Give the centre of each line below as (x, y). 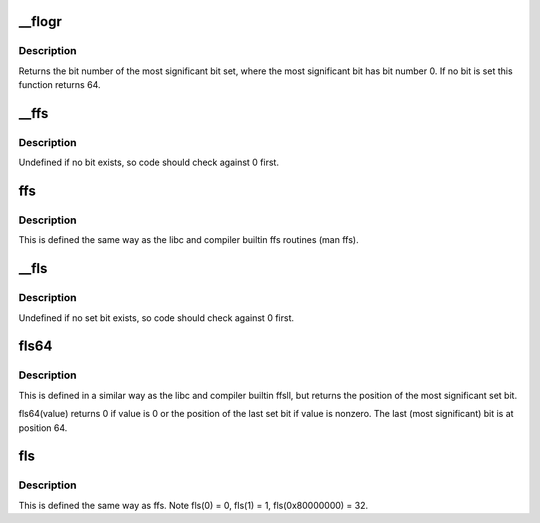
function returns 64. (59, 85)
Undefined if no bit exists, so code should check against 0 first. (149, 162)
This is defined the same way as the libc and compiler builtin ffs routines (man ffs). (188, 240)
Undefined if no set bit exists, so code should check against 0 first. (156, 317)
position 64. (43, 427)
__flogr (40, 21)
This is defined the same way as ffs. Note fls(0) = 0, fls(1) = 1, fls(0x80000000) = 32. (193, 505)
